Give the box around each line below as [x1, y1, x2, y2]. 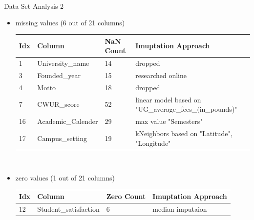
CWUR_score [37, 99, 80, 109]
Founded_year [37, 70, 81, 80]
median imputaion [152, 204, 207, 214]
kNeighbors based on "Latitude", [135, 128, 233, 138]
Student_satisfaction [37, 204, 100, 214]
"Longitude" [135, 138, 171, 148]
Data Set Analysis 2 [4, 1, 64, 11]
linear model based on [135, 94, 201, 104]
